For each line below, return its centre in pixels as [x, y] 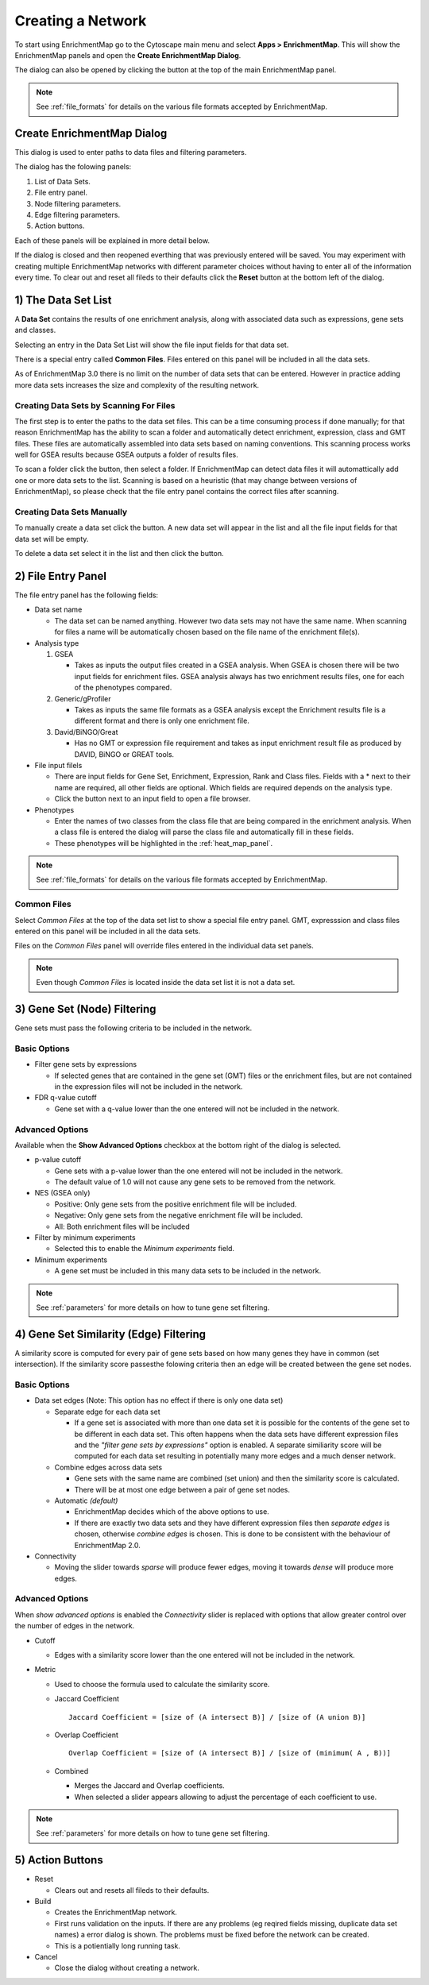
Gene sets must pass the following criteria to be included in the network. [133, 1028]
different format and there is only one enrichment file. [162, 721]
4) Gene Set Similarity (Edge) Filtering [110, 1334]
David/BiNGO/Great [86, 732]
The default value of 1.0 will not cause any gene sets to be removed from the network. [195, 1182]
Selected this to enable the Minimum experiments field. [144, 1249]
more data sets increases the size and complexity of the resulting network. [137, 384]
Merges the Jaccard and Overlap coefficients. [150, 1786]
